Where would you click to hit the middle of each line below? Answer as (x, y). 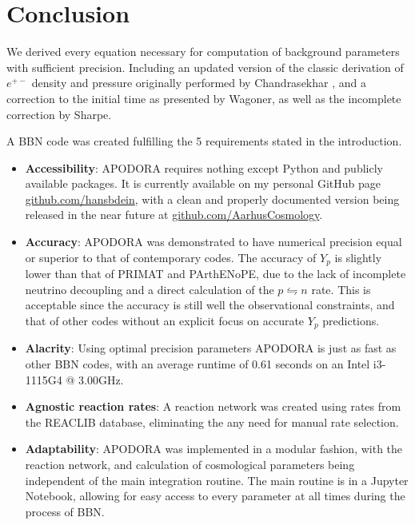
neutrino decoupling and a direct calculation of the (150, 289)
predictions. (351, 320)
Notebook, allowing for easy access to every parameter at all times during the (215, 496)
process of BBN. (65, 511)
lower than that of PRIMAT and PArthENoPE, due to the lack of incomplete (215, 274)
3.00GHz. (101, 379)
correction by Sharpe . (59, 114)
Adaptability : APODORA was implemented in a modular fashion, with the (214, 449)
